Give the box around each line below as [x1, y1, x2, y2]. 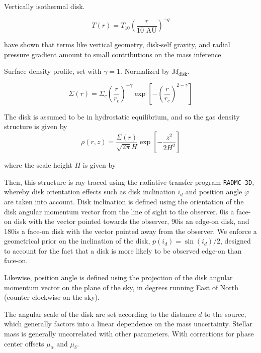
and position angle [185, 186, 242, 197]
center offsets [4, 338, 44, 348]
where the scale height [4, 160, 72, 170]
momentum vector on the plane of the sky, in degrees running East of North [4, 282, 239, 292]
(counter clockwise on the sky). [4, 292, 100, 302]
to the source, [204, 308, 246, 319]
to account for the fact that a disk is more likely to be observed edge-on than [4, 245, 242, 256]
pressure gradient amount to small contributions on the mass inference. [4, 49, 223, 59]
